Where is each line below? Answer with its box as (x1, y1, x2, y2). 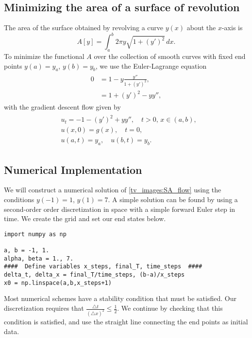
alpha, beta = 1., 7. (4, 255, 74, 262)
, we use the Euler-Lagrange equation (95, 60, 207, 71)
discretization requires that (4, 303, 84, 313)
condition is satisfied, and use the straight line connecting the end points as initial (4, 316, 248, 326)
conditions (4, 194, 34, 205)
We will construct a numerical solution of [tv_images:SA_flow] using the (4, 185, 221, 195)
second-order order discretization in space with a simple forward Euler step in (4, 204, 235, 214)
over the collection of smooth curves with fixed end (94, 51, 246, 61)
